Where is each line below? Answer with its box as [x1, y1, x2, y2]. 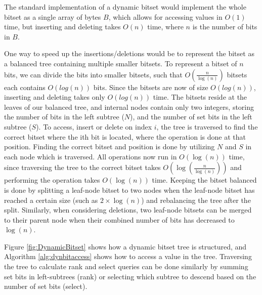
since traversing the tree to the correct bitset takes [4, 162, 161, 173]
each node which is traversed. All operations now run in [4, 151, 177, 161]
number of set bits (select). [4, 281, 88, 291]
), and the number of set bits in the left [130, 111, 252, 122]
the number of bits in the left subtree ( [4, 111, 124, 122]
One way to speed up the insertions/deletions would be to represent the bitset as [4, 48, 254, 59]
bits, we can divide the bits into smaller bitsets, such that [4, 69, 183, 79]
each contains [4, 81, 46, 92]
